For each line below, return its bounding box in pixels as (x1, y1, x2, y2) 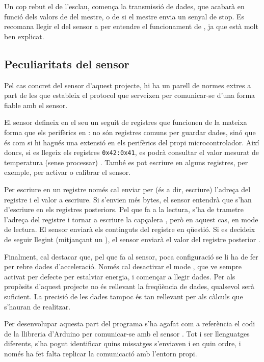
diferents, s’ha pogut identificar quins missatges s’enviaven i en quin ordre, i (4, 338, 241, 349)
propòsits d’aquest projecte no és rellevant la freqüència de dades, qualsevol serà (4, 281, 255, 292)
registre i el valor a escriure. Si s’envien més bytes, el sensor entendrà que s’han (4, 194, 252, 204)
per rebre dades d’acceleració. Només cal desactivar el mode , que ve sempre (4, 261, 242, 272)
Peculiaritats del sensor (4, 56, 129, 71)
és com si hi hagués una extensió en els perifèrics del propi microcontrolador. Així (4, 137, 259, 147)
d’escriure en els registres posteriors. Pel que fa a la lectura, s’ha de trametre (4, 204, 244, 215)
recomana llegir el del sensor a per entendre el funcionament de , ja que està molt (4, 21, 258, 32)
